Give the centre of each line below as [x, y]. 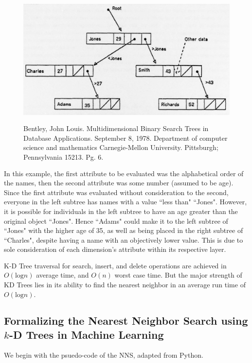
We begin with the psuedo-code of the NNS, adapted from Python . [104, 355]
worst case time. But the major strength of [178, 275]
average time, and [63, 275]
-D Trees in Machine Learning [86, 335]
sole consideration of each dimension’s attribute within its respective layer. [115, 249]
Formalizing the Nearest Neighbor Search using [126, 320]
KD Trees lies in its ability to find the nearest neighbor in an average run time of [125, 285]
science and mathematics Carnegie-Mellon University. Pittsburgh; [121, 147]
